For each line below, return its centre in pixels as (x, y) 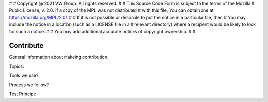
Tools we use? (24, 76)
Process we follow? (29, 85)
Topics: (17, 66)
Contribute (26, 45)
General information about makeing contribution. (59, 57)
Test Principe (23, 94)
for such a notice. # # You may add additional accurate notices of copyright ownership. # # (102, 31)
